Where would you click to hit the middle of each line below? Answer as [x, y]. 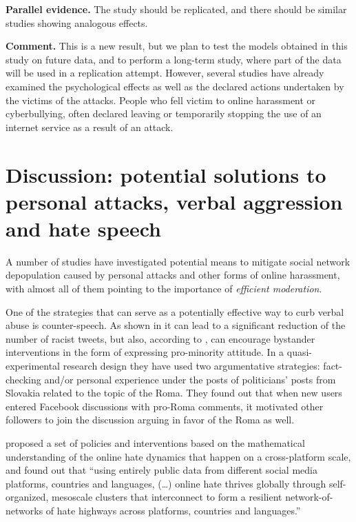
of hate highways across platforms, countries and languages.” [173, 510]
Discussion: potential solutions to [166, 174]
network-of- [309, 497]
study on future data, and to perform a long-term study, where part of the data [174, 59]
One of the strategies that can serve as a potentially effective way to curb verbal [175, 311]
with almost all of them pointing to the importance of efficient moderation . [164, 289]
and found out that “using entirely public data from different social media [161, 470]
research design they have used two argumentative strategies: [191, 365]
